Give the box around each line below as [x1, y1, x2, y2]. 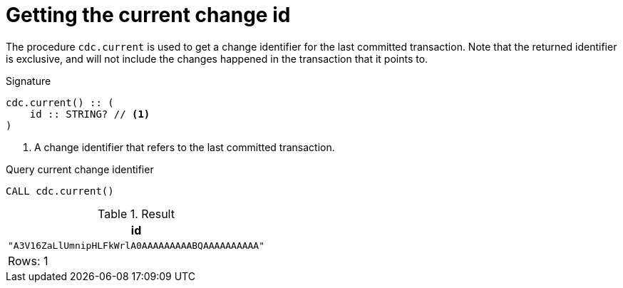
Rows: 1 [8, 253, 48, 268]
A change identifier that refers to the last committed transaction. [34, 140, 335, 153]
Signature [6, 74, 51, 87]
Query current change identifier [6, 163, 154, 175]
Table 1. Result [98, 206, 175, 221]
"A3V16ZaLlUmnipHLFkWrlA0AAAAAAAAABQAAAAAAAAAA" [8, 240, 265, 251]
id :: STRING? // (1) [29, 108, 150, 120]
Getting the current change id [6, 3, 291, 27]
